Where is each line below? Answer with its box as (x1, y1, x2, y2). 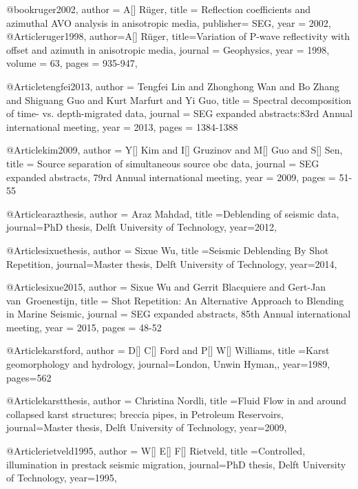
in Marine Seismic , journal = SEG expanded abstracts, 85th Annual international (6, 306, 351, 321)
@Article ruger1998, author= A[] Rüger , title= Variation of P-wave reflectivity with (6, 29, 350, 43)
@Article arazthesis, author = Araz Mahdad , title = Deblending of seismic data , (6, 206, 339, 220)
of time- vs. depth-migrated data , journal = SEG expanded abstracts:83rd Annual (6, 106, 353, 121)
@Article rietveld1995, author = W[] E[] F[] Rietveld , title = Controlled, (6, 444, 306, 458)
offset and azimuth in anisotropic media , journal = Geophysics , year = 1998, (6, 42, 330, 56)
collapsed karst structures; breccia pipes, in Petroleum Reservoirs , (6, 406, 284, 421)
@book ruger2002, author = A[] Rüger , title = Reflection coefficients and (6, 2, 311, 16)
